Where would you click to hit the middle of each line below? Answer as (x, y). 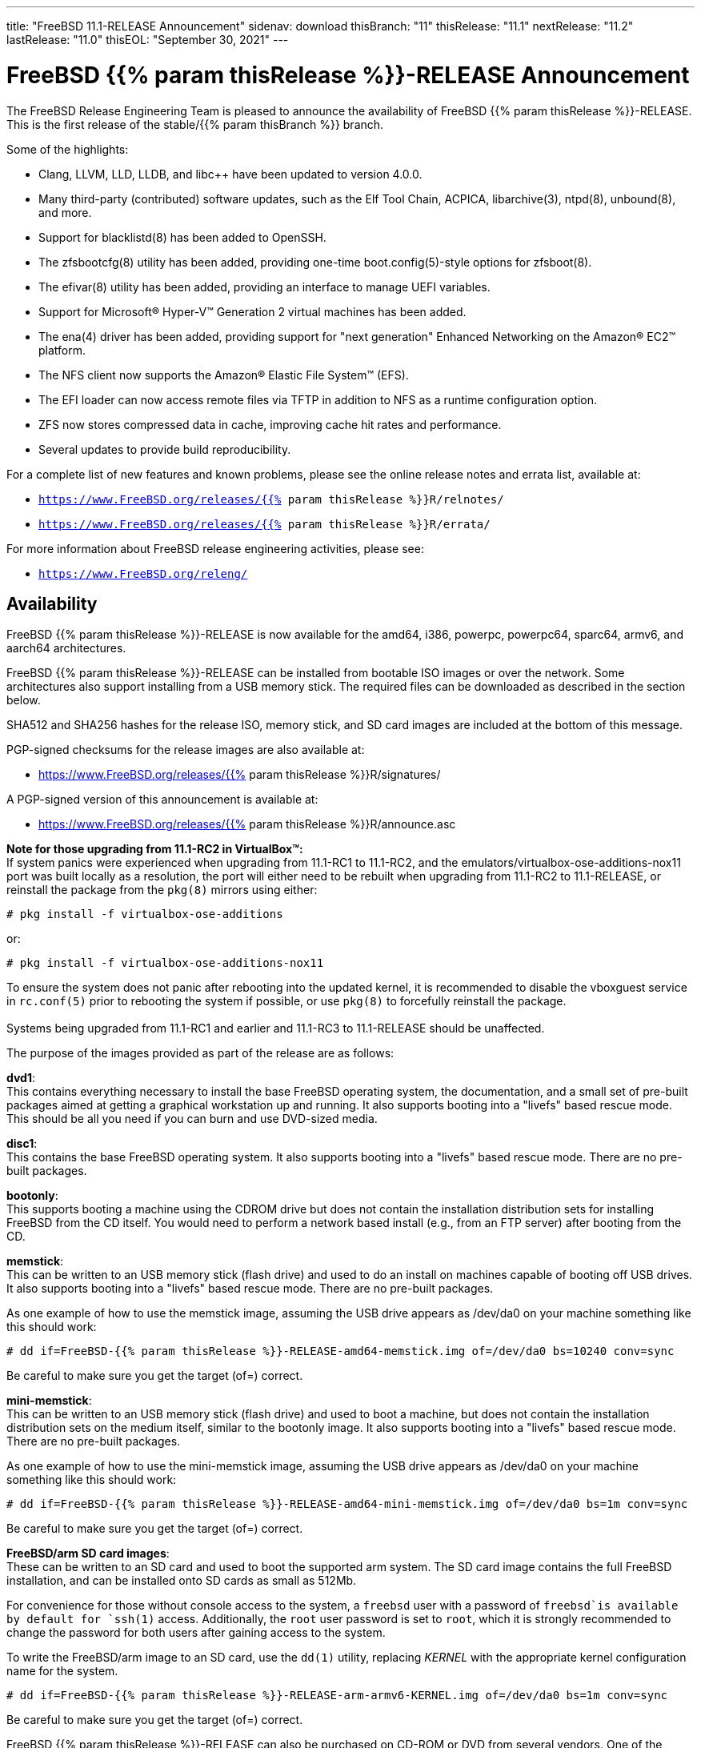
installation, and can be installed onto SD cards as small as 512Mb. (182, 1581)
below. (24, 700)
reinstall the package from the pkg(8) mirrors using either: (162, 890)
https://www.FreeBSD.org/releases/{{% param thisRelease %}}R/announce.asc (247, 824)
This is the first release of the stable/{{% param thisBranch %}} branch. (195, 124)
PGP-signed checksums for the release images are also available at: (186, 750)
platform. (62, 350)
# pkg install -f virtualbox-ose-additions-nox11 (165, 963)
